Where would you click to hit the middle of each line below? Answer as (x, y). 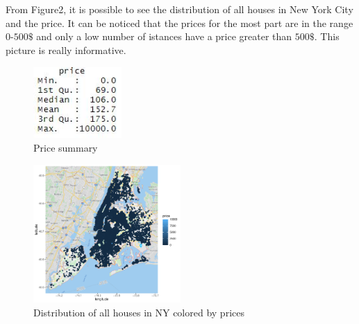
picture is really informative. (66, 49)
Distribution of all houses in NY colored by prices (139, 312)
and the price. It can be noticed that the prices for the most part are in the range (179, 22)
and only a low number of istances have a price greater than (164, 36)
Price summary (66, 148)
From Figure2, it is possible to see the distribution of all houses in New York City (179, 9)
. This (327, 36)
